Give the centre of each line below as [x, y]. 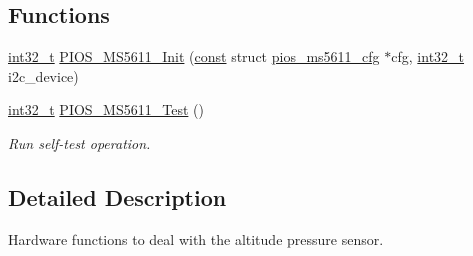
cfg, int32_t [428, 56]
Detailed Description [117, 196]
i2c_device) [43, 75]
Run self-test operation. [79, 142]
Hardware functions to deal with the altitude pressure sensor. [196, 238]
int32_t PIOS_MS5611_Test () [106, 109]
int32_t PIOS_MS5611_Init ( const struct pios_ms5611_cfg [194, 56]
